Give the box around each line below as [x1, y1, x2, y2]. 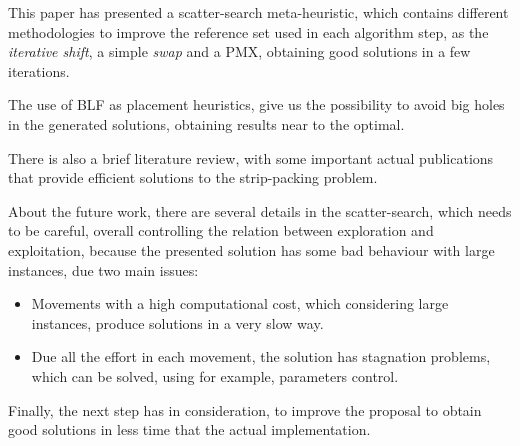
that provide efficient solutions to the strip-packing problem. [8, 167, 378, 188]
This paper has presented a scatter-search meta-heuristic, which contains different [8, 2, 509, 22]
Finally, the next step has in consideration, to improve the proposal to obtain [8, 399, 482, 420]
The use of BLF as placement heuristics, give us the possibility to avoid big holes [8, 94, 505, 115]
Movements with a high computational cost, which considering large [31, 293, 449, 314]
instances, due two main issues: [8, 259, 199, 280]
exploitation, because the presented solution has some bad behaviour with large [8, 239, 495, 260]
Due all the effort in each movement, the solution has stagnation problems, [31, 346, 491, 367]
